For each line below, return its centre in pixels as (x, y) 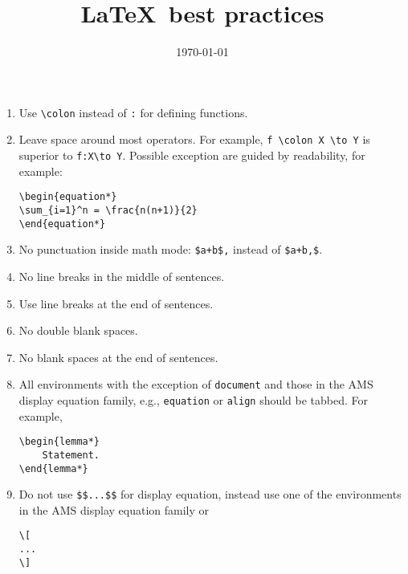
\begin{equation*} (68, 197)
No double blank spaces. (78, 330)
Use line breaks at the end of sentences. (116, 303)
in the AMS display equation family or (114, 509)
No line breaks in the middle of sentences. (122, 276)
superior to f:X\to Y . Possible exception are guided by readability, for (192, 155)
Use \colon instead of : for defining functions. (133, 112)
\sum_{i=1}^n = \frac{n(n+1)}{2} (108, 210)
